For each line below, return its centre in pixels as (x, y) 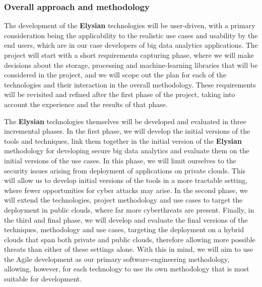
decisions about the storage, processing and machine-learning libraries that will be (131, 65)
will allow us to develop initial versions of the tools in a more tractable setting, (126, 180)
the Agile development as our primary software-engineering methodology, (117, 259)
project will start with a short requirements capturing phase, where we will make (129, 55)
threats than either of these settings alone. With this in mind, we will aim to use (129, 249)
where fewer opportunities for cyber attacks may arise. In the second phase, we (126, 190)
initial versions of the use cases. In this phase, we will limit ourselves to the (120, 160)
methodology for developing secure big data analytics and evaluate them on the (127, 151)
